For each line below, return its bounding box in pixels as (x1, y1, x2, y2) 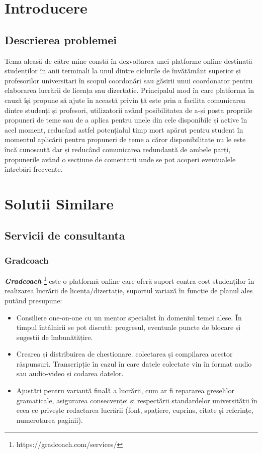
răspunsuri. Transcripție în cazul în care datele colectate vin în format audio (16, 358, 252, 369)
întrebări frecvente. (5, 164, 63, 174)
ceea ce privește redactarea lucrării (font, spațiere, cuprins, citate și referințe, (16, 405, 253, 415)
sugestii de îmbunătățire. (16, 331, 93, 342)
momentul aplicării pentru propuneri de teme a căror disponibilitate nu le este (5, 134, 246, 145)
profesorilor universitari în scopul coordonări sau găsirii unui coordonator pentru (5, 75, 253, 85)
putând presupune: (5, 295, 62, 305)
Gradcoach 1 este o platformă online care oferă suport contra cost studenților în (5, 274, 254, 286)
